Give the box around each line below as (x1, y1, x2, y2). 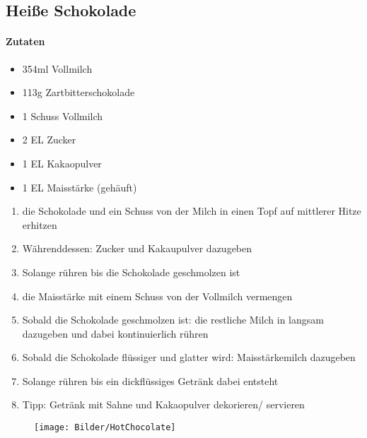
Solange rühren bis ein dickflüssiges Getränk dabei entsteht (22, 373, 279, 388)
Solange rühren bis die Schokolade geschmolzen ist (22, 264, 240, 279)
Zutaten (6, 34, 45, 49)
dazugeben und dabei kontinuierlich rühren (22, 326, 209, 341)
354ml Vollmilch (22, 61, 93, 76)
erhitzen (22, 217, 57, 232)
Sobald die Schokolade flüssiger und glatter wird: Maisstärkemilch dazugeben (22, 350, 356, 365)
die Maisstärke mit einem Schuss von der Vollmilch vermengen (22, 288, 293, 303)
